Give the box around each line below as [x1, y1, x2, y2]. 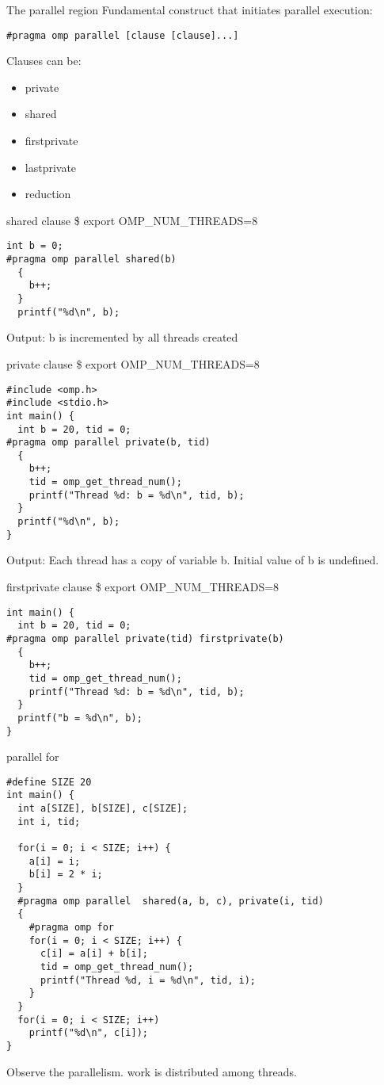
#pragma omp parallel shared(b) [6, 254, 177, 266]
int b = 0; [6, 240, 63, 252]
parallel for [6, 748, 59, 765]
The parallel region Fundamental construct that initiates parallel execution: [6, 2, 373, 17]
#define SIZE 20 [6, 776, 92, 788]
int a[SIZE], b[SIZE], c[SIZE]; [17, 803, 188, 815]
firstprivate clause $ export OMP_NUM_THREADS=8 [6, 579, 279, 594]
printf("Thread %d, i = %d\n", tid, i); [40, 974, 256, 986]
